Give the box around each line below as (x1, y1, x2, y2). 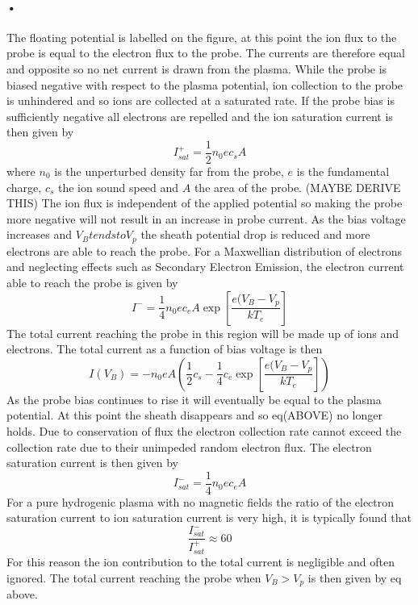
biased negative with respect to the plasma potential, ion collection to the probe (6, 76, 403, 93)
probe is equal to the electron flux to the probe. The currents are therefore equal (6, 44, 405, 61)
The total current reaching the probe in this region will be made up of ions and (6, 324, 399, 341)
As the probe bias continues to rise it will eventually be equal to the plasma (6, 390, 382, 407)
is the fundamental (296, 163, 390, 180)
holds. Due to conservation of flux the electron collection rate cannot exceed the (6, 423, 402, 439)
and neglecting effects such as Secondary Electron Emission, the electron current (6, 258, 404, 275)
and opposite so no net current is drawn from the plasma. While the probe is (6, 60, 387, 77)
